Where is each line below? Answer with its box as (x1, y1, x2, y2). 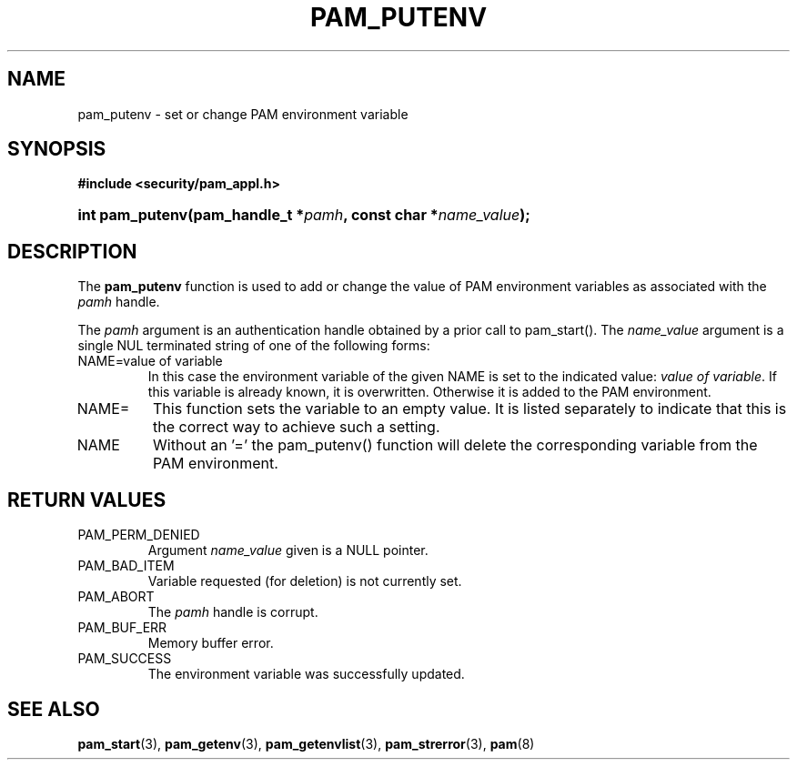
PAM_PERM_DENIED (77, 527, 200, 543)
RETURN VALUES (7, 488, 166, 511)
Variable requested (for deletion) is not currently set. (147, 573, 462, 590)
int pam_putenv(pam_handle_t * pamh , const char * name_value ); (77, 206, 530, 225)
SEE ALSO (7, 697, 100, 721)
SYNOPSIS (7, 137, 106, 161)
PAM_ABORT (77, 589, 155, 605)
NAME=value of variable (77, 353, 223, 369)
